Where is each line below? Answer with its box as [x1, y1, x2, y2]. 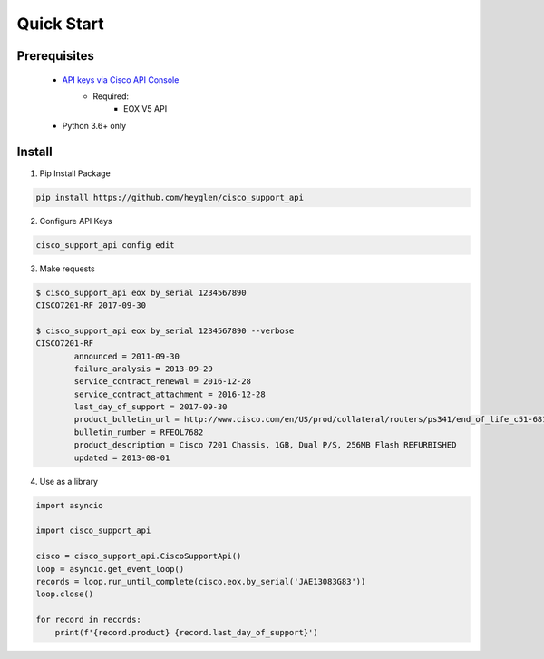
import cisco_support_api [35, 526, 151, 536]
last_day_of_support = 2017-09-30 [73, 402, 228, 412]
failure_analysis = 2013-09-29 [73, 363, 213, 374]
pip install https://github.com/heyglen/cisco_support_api [35, 192, 304, 202]
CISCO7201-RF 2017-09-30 [35, 300, 147, 310]
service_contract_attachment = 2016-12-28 [73, 389, 267, 399]
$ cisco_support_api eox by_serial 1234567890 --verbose [35, 325, 295, 336]
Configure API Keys [39, 215, 112, 226]
